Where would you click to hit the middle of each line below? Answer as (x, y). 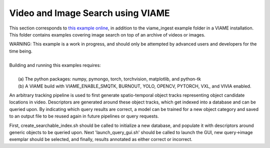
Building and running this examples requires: (55, 65)
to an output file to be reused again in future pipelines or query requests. (84, 116)
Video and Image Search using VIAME (89, 13)
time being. (21, 51)
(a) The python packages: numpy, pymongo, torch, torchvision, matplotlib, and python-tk (109, 79)
